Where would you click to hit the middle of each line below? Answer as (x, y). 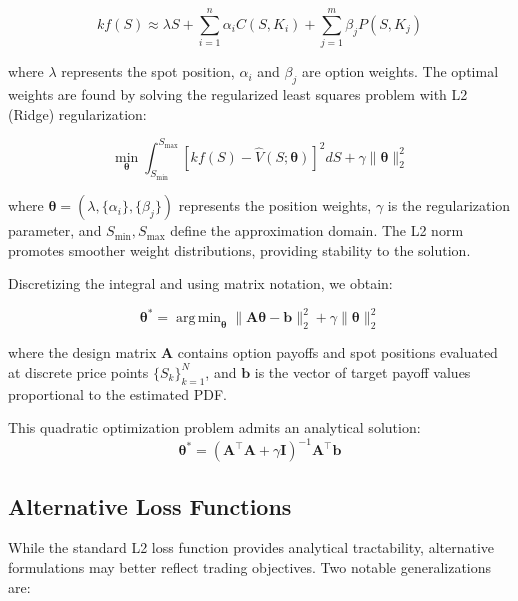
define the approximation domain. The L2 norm (317, 230)
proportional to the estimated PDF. (117, 393)
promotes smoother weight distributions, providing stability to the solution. (239, 249)
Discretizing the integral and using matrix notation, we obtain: (200, 283)
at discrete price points (78, 371)
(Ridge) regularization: (77, 113)
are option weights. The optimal (400, 71)
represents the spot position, (148, 71)
